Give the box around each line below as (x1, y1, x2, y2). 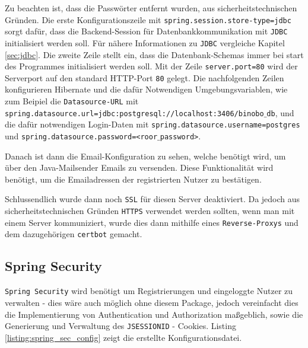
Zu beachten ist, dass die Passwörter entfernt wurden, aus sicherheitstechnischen (5, 2, 297, 14)
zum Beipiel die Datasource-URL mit (5, 95, 139, 107)
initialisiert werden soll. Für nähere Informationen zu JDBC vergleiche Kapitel (5, 36, 285, 49)
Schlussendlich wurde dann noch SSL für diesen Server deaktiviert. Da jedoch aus (5, 193, 300, 205)
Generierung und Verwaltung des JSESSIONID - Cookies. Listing (5, 320, 236, 332)
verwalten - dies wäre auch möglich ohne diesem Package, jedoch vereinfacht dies (5, 296, 299, 308)
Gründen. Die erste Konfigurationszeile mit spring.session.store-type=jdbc (5, 13, 291, 25)
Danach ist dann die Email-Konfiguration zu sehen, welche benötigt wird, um (5, 149, 286, 162)
